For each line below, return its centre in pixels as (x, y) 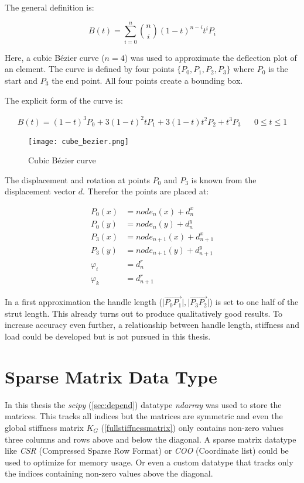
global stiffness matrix (44, 427)
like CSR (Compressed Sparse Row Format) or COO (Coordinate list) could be (147, 451)
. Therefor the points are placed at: (146, 191)
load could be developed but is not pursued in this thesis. (108, 336)
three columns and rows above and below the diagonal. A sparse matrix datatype (151, 439)
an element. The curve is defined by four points (90, 69)
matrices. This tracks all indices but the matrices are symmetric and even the (144, 416)
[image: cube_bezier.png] (78, 141)
